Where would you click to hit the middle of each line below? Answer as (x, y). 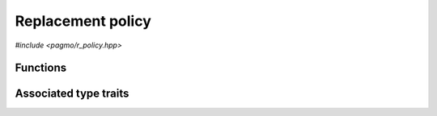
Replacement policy (83, 21)
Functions (41, 68)
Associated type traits (72, 94)
